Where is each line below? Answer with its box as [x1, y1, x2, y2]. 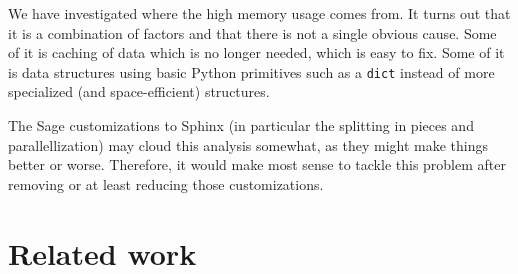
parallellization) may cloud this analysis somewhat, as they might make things [8, 134, 488, 155]
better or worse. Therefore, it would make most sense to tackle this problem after [8, 154, 506, 175]
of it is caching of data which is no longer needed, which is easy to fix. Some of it [8, 42, 505, 63]
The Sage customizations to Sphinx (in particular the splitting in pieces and [8, 115, 474, 136]
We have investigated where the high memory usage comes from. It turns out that [8, 3, 511, 23]
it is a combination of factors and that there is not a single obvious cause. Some [8, 22, 497, 43]
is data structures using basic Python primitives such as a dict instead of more [8, 61, 495, 82]
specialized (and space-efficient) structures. [8, 81, 270, 102]
